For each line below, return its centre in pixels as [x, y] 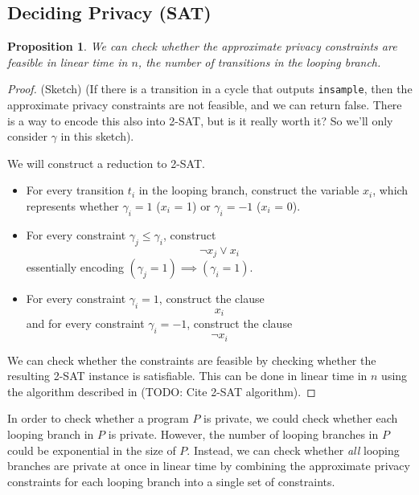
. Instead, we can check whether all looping [293, 450]
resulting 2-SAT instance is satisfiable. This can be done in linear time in [187, 376]
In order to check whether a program [98, 418]
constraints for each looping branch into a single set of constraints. [171, 481]
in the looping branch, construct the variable [249, 190]
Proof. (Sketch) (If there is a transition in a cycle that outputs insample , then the [210, 89]
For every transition [75, 190]
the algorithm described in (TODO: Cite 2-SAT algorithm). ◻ [162, 391]
